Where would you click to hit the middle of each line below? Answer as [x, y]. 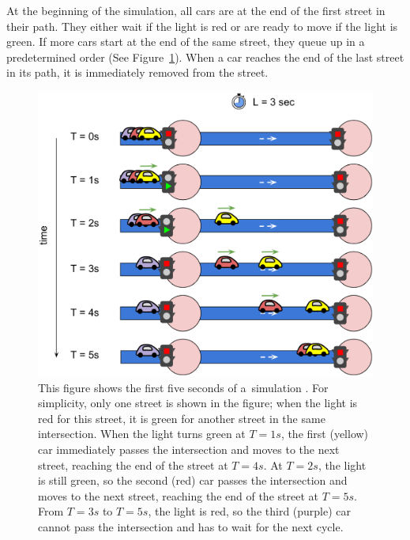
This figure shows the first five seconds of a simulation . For [183, 387]
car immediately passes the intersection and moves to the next [189, 449]
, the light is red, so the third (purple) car [250, 511]
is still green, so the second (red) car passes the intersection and [193, 480]
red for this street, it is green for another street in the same [182, 418]
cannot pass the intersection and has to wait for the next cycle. [191, 527]
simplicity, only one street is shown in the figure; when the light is [198, 403]
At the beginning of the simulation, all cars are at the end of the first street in [196, 10]
